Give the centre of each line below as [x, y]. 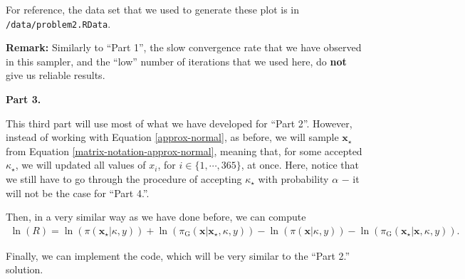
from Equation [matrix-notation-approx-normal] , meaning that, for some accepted [184, 151]
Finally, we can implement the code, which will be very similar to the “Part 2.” [178, 255]
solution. [25, 269]
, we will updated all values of [80, 165]
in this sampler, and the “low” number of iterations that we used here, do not [176, 61]
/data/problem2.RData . [58, 23]
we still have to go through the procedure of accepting [124, 179]
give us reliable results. [56, 75]
